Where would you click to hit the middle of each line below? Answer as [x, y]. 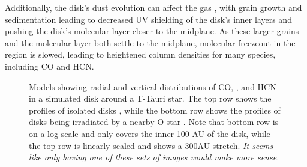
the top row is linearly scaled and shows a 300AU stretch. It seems [151, 145]
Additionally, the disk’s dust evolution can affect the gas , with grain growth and [153, 7]
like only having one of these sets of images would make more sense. [154, 157]
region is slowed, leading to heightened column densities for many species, [140, 54]
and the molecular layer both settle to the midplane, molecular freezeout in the [150, 42]
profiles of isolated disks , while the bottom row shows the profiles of [155, 110]
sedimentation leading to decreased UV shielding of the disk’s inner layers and [148, 19]
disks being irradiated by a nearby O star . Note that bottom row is [154, 122]
